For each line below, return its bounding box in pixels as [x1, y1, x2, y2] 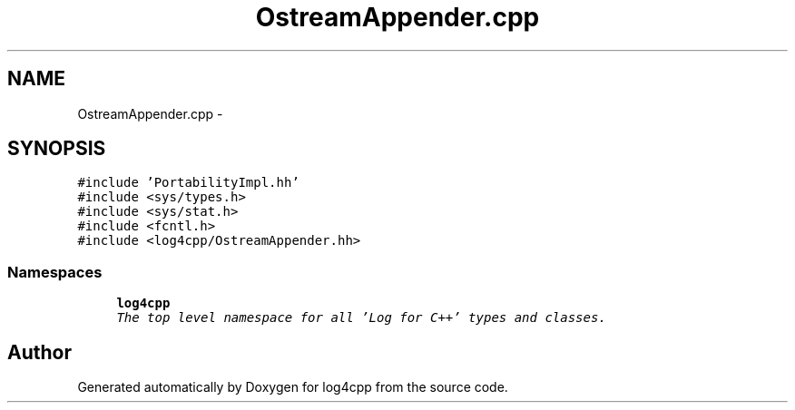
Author [7, 340, 72, 364]
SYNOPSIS [7, 137, 106, 161]
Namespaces [7, 262, 103, 281]
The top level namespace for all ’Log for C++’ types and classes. [116, 310, 606, 326]
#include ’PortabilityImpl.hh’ [77, 175, 299, 190]
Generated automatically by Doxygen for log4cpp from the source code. [77, 379, 508, 395]
